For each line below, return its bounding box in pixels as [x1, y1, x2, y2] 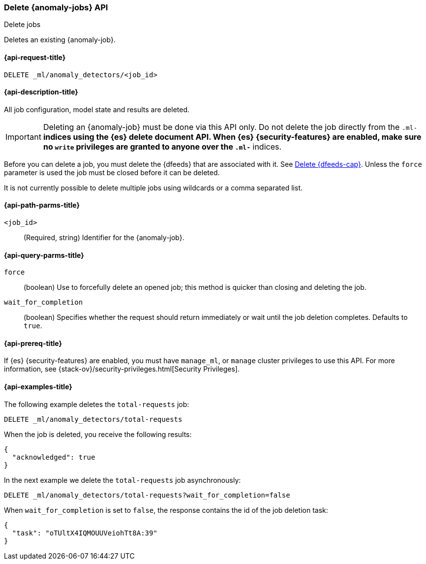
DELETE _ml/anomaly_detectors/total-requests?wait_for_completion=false [4, 491, 290, 499]
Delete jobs [4, 20, 41, 29]
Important [5, 131, 41, 142]
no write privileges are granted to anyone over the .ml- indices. [43, 141, 282, 152]
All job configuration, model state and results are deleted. [4, 105, 190, 114]
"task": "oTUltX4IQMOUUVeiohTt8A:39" [12, 529, 157, 537]
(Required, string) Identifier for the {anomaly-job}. [24, 233, 184, 242]
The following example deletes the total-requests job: [4, 400, 189, 408]
